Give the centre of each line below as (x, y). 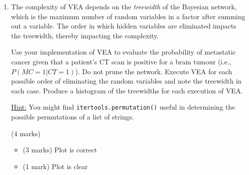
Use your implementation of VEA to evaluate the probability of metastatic (124, 52)
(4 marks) (26, 133)
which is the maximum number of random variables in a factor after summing (128, 16)
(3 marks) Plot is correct (60, 150)
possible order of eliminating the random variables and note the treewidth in (126, 81)
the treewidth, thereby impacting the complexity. (85, 35)
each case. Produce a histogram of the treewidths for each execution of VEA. (127, 90)
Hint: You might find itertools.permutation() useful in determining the (123, 107)
